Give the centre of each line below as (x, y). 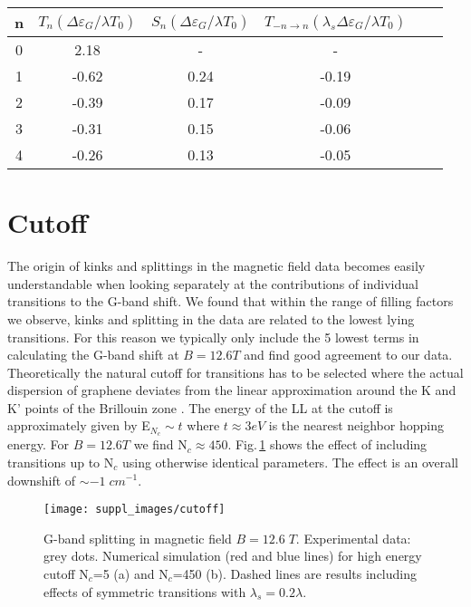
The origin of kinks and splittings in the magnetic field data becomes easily (216, 266)
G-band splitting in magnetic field (138, 538)
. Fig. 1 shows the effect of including (327, 444)
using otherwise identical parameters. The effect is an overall (290, 462)
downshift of (42, 480)
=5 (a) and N (130, 573)
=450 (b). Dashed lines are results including (295, 573)
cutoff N (66, 573)
